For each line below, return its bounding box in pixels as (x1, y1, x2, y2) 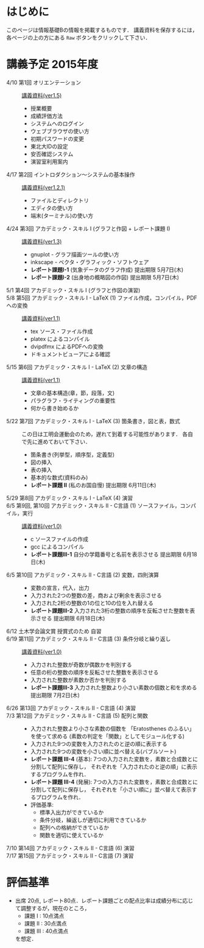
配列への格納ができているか (39, 824, 110, 831)
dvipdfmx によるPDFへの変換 (30, 343, 104, 350)
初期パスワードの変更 (30, 135, 84, 142)
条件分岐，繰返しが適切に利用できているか (39, 816, 147, 823)
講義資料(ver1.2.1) (21, 183, 66, 191)
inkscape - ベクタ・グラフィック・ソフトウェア (30, 258, 149, 265)
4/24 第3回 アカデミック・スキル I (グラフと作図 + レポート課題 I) (6, 225, 171, 232)
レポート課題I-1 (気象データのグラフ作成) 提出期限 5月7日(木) (30, 265, 184, 273)
